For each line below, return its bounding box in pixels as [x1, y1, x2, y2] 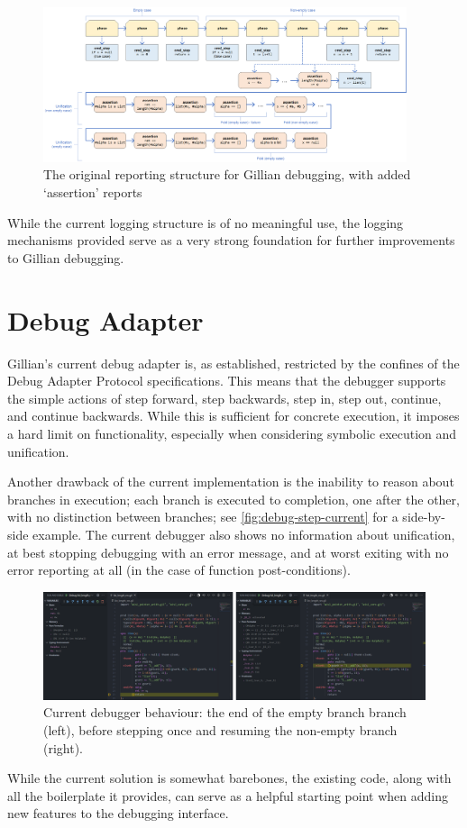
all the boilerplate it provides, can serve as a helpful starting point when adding [7, 786, 448, 805]
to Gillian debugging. [7, 248, 124, 267]
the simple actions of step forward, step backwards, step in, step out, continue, [7, 388, 442, 407]
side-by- [402, 507, 445, 526]
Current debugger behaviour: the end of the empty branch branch [43, 703, 407, 722]
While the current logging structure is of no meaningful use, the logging [7, 213, 404, 232]
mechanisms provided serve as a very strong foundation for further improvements [7, 231, 455, 250]
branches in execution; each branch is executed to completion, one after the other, [7, 489, 460, 508]
